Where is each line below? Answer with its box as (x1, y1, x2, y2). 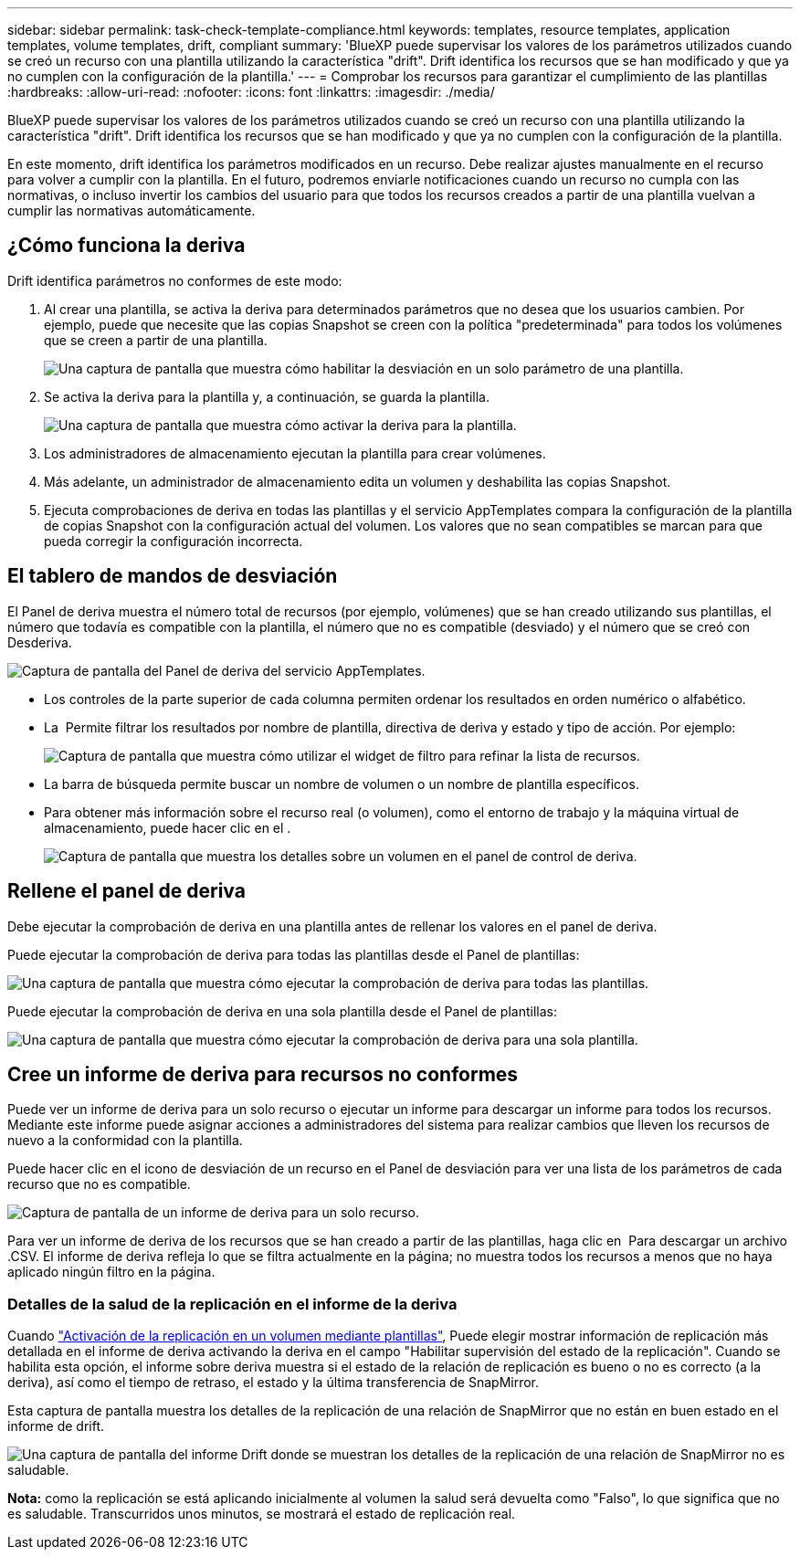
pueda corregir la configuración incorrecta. (44, 532, 303, 549)
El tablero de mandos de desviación (7, 564, 338, 588)
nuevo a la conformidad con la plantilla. (7, 1132, 243, 1149)
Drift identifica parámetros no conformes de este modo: (7, 272, 342, 289)
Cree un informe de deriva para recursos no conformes (7, 1062, 519, 1086)
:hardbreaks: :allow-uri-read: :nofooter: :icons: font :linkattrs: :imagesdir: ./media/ (7, 84, 495, 100)
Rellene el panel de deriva (7, 879, 246, 903)
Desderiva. (7, 634, 72, 650)
